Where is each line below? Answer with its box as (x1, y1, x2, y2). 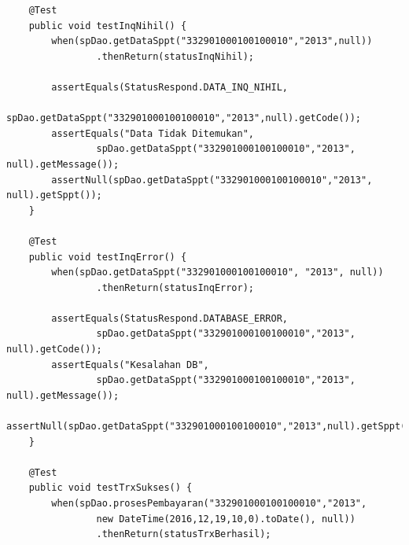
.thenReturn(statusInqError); (96, 282, 254, 293)
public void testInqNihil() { (28, 20, 187, 31)
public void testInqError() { (28, 251, 187, 263)
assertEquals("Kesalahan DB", (51, 359, 209, 370)
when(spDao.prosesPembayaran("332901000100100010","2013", (51, 498, 367, 509)
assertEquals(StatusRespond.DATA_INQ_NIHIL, (51, 81, 288, 93)
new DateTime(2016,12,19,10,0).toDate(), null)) (96, 513, 356, 525)
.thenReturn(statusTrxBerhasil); (96, 528, 271, 540)
